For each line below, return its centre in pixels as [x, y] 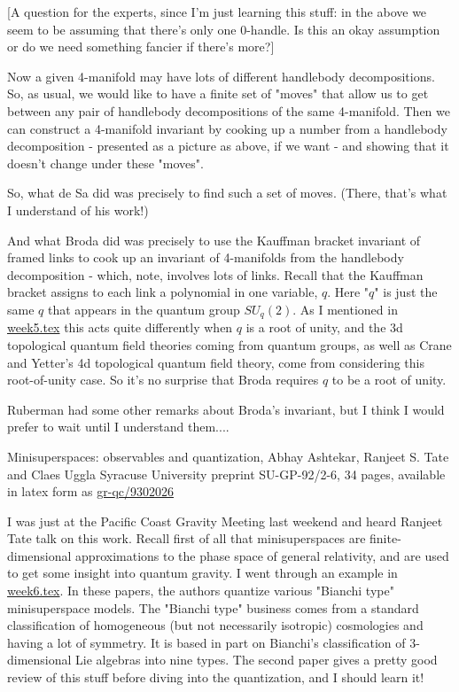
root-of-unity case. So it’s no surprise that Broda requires [163, 380]
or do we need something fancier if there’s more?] [141, 47]
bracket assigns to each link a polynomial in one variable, [163, 292]
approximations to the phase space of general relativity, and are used [262, 555]
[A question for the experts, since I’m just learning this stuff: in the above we [217, 12]
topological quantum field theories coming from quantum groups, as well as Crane [229, 344]
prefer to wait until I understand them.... [118, 427]
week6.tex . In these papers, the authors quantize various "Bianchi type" [201, 591]
